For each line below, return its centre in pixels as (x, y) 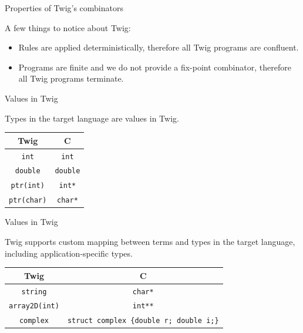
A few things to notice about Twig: (68, 27)
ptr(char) (28, 201)
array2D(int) (34, 306)
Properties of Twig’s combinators (64, 8)
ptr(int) (28, 186)
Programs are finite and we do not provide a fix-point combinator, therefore (155, 67)
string (34, 292)
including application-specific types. (69, 253)
